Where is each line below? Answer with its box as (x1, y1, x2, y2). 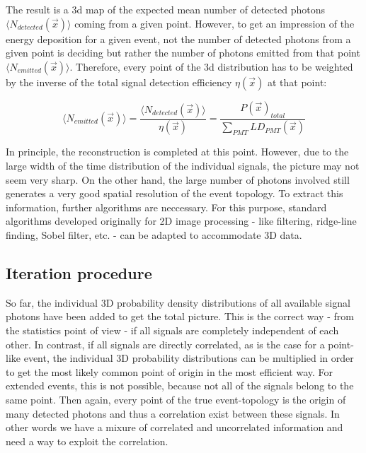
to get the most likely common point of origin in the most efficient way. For (6, 364, 333, 379)
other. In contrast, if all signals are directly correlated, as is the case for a (6, 336, 325, 351)
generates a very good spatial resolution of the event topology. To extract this (6, 186, 343, 201)
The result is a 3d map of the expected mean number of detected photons (6, 2, 325, 16)
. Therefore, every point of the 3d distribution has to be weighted (69, 59, 353, 73)
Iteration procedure (6, 262, 152, 283)
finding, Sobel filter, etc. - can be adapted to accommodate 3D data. (6, 228, 302, 242)
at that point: (267, 74, 327, 89)
